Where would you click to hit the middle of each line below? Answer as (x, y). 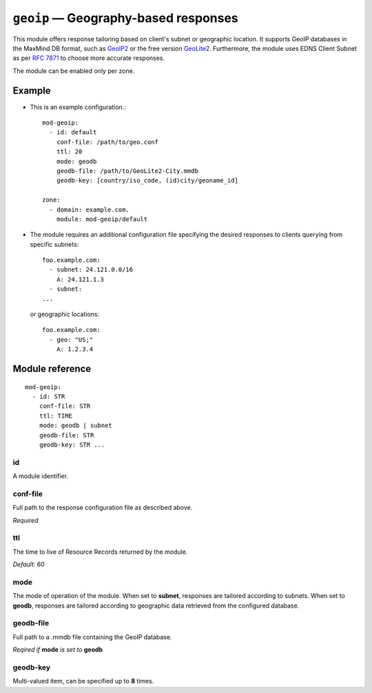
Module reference (52, 369)
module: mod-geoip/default (102, 219)
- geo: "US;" (71, 340)
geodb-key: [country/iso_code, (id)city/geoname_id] (147, 180)
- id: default (73, 132)
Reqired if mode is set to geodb (58, 650)
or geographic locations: (65, 314)
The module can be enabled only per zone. (74, 71)
